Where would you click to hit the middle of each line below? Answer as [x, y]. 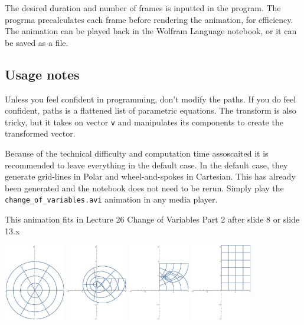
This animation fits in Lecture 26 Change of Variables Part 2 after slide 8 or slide [152, 219]
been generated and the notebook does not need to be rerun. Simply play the [144, 188]
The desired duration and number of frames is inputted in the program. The [143, 8]
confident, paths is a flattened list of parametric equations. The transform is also [151, 110]
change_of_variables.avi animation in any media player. [111, 199]
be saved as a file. [37, 42]
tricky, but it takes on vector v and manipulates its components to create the [144, 122]
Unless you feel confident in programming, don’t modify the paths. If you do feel [151, 99]
